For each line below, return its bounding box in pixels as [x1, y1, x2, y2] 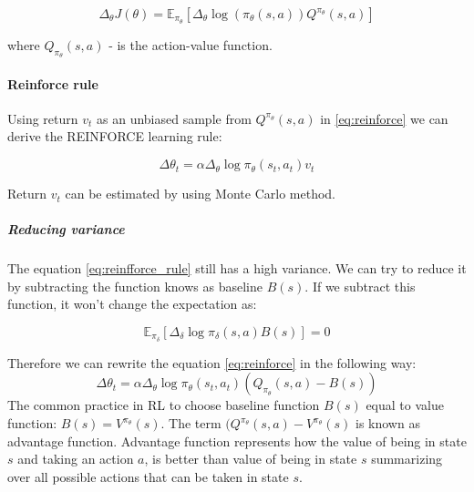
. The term [160, 414, 222, 433]
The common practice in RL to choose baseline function [7, 395, 320, 415]
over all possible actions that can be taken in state [7, 466, 289, 486]
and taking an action [17, 449, 134, 468]
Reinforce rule [7, 74, 98, 93]
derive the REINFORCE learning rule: [7, 127, 222, 146]
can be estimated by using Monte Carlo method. [65, 184, 335, 203]
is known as [355, 414, 420, 433]
